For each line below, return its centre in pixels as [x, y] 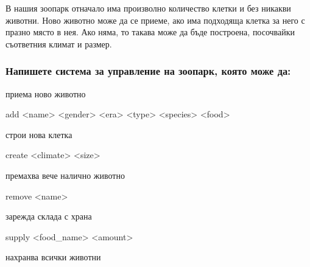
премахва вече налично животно [65, 175]
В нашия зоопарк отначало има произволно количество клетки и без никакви [148, 8]
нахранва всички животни [53, 257]
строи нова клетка [39, 134]
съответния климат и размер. [59, 43]
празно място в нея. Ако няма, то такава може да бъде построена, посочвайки [150, 32]
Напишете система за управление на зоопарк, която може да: [148, 71]
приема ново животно [46, 93]
